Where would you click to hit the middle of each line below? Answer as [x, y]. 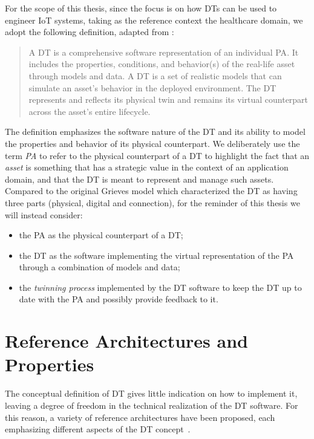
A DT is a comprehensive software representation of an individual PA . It [164, 52]
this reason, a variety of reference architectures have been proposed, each [140, 417]
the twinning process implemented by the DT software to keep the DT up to [160, 287]
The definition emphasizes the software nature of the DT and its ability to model [155, 132]
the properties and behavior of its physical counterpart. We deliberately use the [152, 143]
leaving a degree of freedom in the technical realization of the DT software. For [152, 405]
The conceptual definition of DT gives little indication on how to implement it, [151, 393]
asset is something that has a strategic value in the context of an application [147, 167]
